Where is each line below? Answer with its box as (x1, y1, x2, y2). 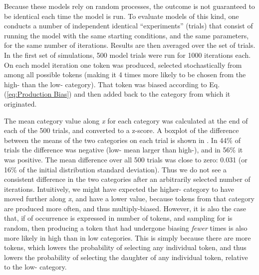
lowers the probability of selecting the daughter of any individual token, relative (4, 252, 248, 262)
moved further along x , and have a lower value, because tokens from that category (4, 193, 255, 204)
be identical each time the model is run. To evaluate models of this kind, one (4, 10, 239, 21)
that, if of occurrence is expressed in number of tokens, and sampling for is (4, 213, 233, 223)
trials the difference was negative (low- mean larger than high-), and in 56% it (4, 144, 243, 155)
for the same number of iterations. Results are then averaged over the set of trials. (4, 40, 256, 50)
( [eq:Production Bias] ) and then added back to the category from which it (4, 89, 231, 99)
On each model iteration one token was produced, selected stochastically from (4, 59, 242, 70)
